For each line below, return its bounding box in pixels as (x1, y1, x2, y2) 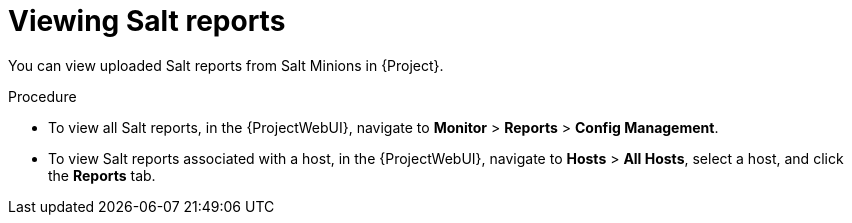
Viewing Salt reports (8, 4, 286, 38)
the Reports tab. (48, 166, 156, 184)
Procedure (8, 87, 77, 105)
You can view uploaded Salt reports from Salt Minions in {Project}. (8, 56, 444, 74)
